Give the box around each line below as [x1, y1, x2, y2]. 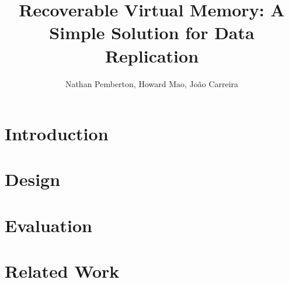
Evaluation [5, 213, 92, 237]
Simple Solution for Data [49, 20, 255, 44]
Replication [105, 43, 199, 67]
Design [5, 167, 61, 191]
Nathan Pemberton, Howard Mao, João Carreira [65, 77, 239, 89]
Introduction [5, 122, 109, 146]
